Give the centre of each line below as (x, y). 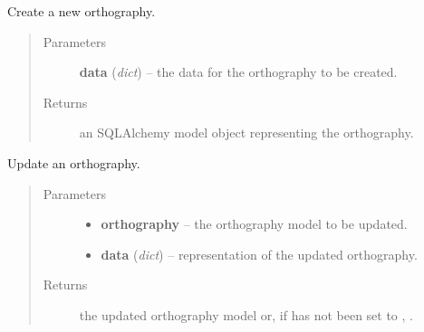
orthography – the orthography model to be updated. (254, 224)
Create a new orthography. (82, 11)
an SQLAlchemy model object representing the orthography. (246, 133)
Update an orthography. (74, 162)
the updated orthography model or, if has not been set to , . (246, 314)
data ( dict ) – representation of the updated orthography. (259, 254)
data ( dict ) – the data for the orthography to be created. (238, 72)
